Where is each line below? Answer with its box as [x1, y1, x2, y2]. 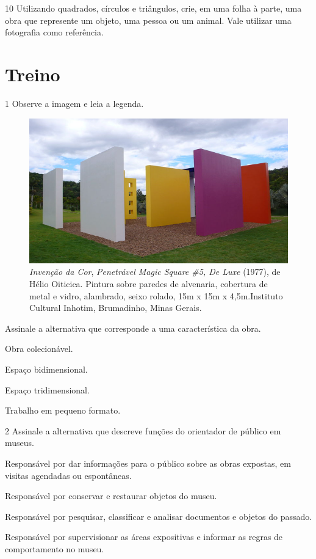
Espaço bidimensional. [5, 362, 88, 375]
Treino [5, 61, 60, 86]
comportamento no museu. [5, 542, 104, 555]
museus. [5, 436, 34, 449]
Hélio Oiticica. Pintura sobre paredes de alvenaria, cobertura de [29, 277, 268, 290]
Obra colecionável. [5, 342, 73, 355]
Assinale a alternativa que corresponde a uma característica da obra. [5, 321, 261, 334]
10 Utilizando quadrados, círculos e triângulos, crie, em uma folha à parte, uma [5, 2, 302, 14]
